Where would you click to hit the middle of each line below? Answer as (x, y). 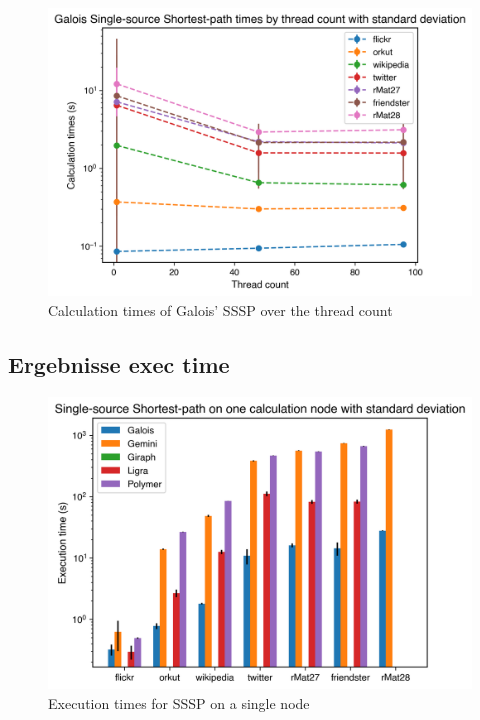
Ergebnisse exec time (119, 363)
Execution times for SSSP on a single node (179, 702)
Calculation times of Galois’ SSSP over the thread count (220, 309)
